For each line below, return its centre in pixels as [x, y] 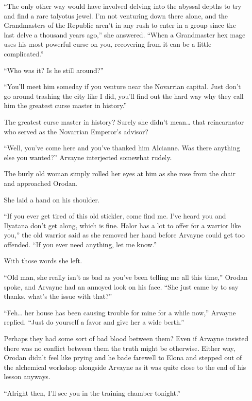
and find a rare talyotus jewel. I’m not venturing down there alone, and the [116, 15]
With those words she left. [43, 261]
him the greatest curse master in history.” [66, 105]
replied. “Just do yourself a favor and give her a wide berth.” [94, 322]
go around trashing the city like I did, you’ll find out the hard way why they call [124, 96]
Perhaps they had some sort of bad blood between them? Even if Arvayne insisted [126, 338]
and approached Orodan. [41, 183]
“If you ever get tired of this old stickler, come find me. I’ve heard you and [115, 216]
